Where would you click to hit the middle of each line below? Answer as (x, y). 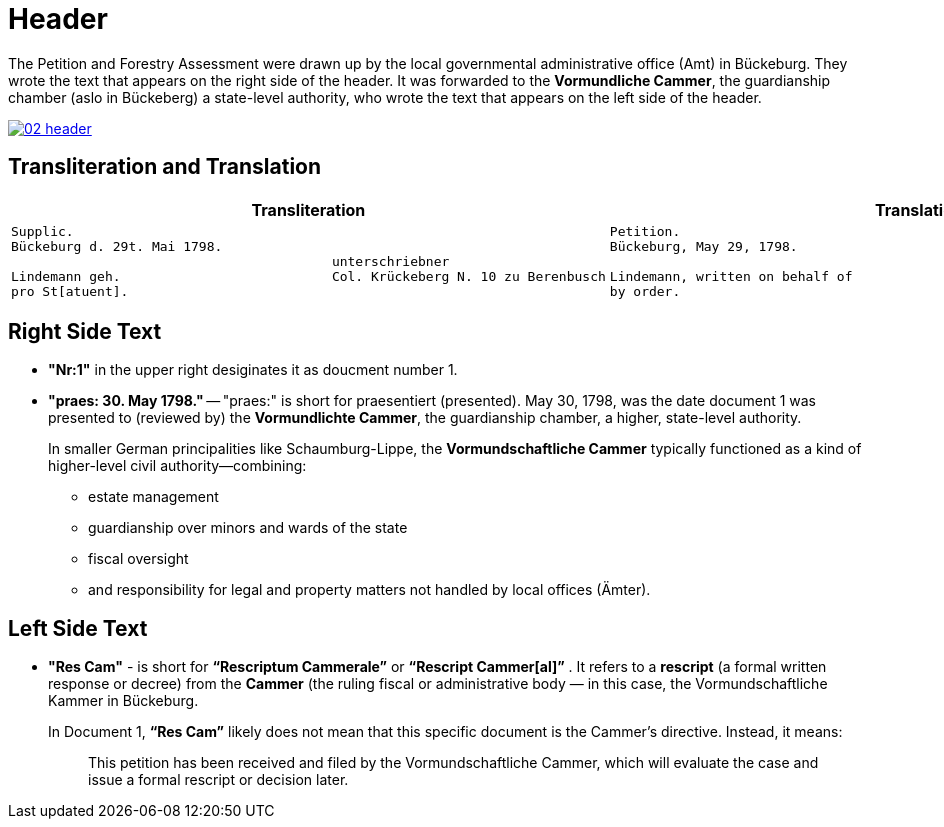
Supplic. (42, 231)
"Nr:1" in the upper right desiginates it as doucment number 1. (253, 370)
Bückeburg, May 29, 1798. (703, 246)
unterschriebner (390, 261)
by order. (645, 291)
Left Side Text (78, 628)
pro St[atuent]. (70, 291)
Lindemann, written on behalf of (731, 276)
